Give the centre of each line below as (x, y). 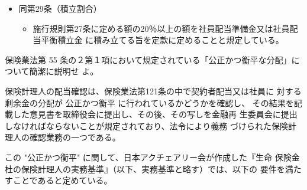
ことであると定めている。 (62, 180)
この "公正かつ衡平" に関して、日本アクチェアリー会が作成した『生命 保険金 (152, 157)
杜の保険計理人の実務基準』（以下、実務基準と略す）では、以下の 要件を (145, 168)
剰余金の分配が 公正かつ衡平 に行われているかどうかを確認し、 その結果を (149, 102)
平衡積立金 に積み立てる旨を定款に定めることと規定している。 (162, 40)
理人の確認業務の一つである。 (63, 137)
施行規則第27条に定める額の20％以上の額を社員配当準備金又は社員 (161, 28)
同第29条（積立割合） (60, 8)
